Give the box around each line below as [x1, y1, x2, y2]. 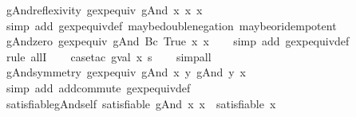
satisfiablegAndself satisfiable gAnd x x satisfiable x [6, 95, 276, 111]
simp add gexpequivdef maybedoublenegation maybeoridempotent [6, 17, 337, 33]
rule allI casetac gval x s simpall [6, 48, 212, 64]
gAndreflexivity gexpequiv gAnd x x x [6, 2, 203, 18]
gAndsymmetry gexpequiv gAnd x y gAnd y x [6, 64, 247, 80]
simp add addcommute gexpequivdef [6, 79, 191, 96]
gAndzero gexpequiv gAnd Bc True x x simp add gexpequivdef [6, 33, 350, 49]
